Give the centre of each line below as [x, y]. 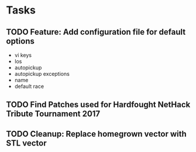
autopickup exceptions [42, 74]
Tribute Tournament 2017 [53, 114]
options [20, 41]
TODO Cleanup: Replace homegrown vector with [97, 134]
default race [29, 86]
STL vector [26, 143]
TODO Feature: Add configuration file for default [96, 32]
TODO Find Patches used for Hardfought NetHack [98, 105]
